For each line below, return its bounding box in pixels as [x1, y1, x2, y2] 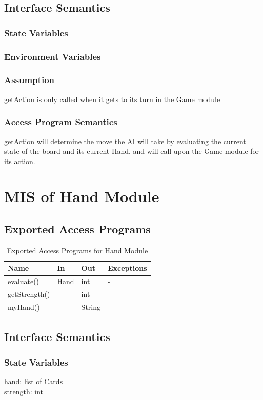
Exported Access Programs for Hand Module [7, 245, 148, 255]
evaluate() [8, 276, 39, 287]
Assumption [4, 73, 55, 86]
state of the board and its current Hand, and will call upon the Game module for [4, 146, 259, 156]
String [81, 301, 100, 312]
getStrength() [8, 289, 50, 299]
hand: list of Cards [4, 376, 63, 387]
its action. [4, 155, 35, 166]
